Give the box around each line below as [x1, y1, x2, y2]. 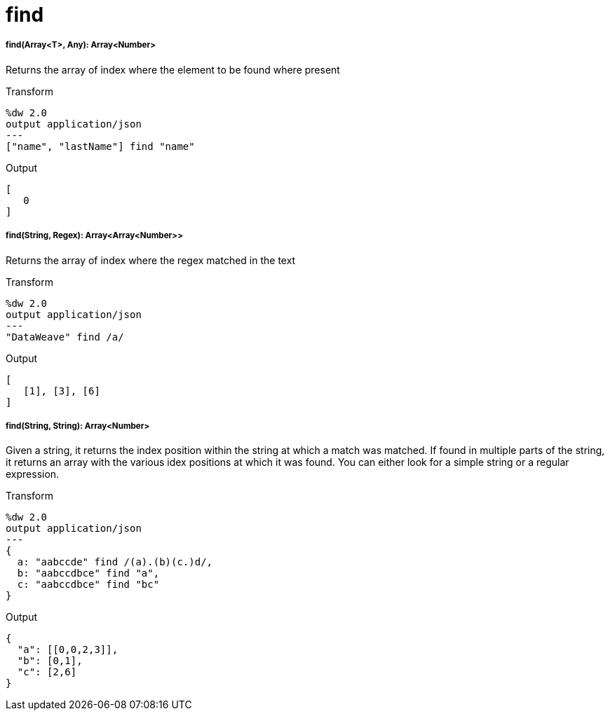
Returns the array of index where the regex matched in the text [6, 254, 296, 266]
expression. [6, 468, 60, 481]
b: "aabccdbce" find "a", [17, 567, 160, 579]
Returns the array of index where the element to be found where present [6, 63, 340, 76]
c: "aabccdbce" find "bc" [17, 579, 160, 591]
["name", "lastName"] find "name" [6, 140, 195, 152]
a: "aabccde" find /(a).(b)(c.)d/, [17, 556, 213, 568]
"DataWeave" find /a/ [6, 331, 124, 343]
